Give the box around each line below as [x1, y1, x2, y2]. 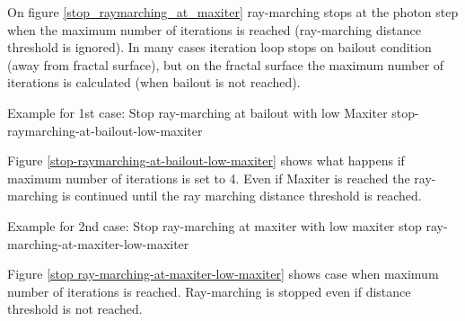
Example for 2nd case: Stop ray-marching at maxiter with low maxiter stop [7, 216, 422, 235]
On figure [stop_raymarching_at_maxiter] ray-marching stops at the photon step [7, 3, 459, 21]
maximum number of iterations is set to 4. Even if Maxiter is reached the [7, 168, 410, 187]
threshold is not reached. [7, 299, 143, 318]
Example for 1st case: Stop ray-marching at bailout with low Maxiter [7, 103, 388, 121]
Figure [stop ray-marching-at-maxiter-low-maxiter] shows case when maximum [7, 264, 439, 283]
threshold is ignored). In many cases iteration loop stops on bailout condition [7, 38, 432, 57]
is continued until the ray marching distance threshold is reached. [62, 186, 422, 205]
